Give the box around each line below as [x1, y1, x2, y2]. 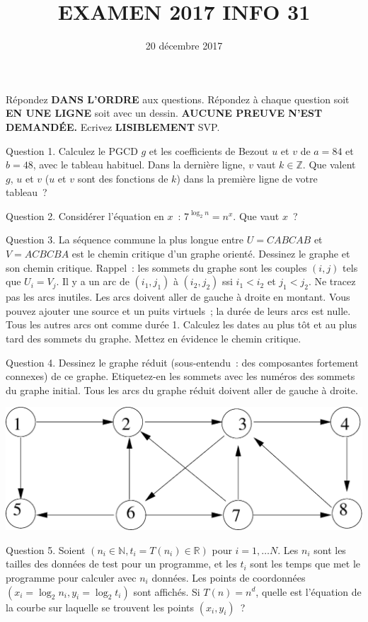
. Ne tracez [308, 274, 356, 289]
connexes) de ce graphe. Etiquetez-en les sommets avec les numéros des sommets [6, 369, 355, 384]
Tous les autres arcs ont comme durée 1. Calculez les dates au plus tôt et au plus [6, 317, 357, 332]
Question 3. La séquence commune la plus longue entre [6, 232, 244, 247]
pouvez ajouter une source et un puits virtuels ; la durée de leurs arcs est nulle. [6, 303, 351, 318]
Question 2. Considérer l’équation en [6, 208, 164, 223]
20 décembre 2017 [145, 38, 223, 53]
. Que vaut [233, 208, 280, 223]
